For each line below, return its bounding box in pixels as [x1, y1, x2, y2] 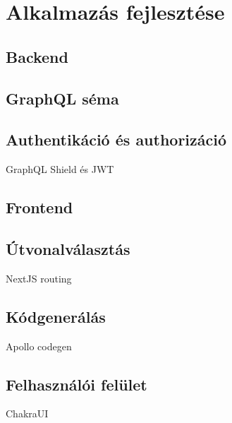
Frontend [6, 196, 73, 218]
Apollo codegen [6, 338, 72, 353]
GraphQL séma [6, 87, 119, 109]
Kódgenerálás [6, 305, 106, 327]
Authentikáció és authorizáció [6, 129, 227, 150]
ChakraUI [6, 406, 49, 421]
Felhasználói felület [6, 373, 147, 395]
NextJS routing [6, 270, 72, 285]
